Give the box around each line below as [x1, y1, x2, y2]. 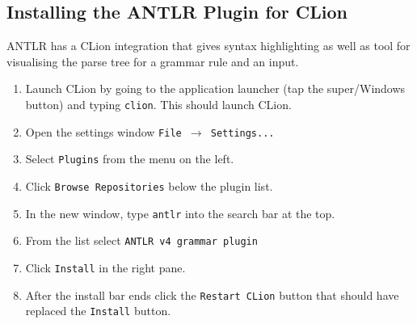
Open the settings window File [25, 123, 182, 140]
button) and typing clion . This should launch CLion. [25, 95, 292, 112]
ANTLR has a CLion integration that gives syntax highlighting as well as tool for [6, 37, 411, 54]
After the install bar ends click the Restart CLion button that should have [25, 286, 399, 303]
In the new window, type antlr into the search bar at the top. [25, 204, 335, 221]
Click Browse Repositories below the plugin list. [25, 177, 273, 194]
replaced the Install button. [25, 302, 171, 319]
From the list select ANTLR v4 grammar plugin [25, 232, 258, 249]
